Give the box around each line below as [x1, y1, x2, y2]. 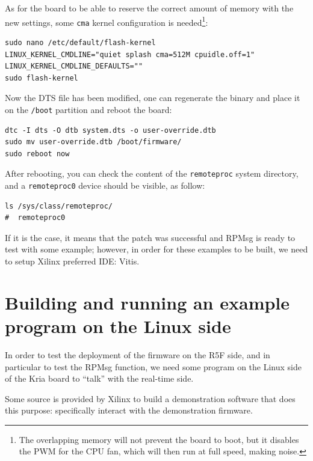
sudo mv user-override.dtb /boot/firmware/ [5, 138, 182, 147]
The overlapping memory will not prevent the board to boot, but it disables [19, 433, 299, 445]
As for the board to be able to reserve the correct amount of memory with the [5, 2, 294, 14]
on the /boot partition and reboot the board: [5, 103, 172, 115]
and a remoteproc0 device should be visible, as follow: [5, 179, 205, 191]
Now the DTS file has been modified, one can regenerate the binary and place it [5, 91, 300, 104]
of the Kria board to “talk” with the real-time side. [5, 372, 194, 385]
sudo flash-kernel [5, 73, 78, 82]
